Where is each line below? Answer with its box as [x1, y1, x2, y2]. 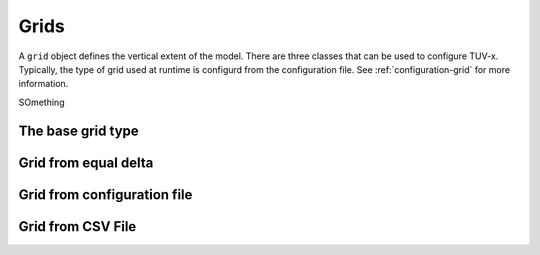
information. [18, 78, 69, 90]
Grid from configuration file [18, 186, 193, 203]
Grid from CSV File [18, 218, 137, 235]
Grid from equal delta [18, 154, 154, 171]
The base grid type [18, 122, 139, 139]
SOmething [18, 96, 65, 108]
